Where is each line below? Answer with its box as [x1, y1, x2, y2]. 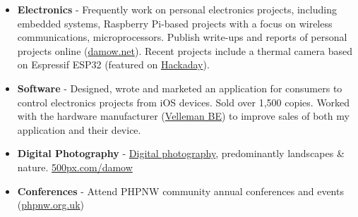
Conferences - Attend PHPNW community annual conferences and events [17, 183, 344, 198]
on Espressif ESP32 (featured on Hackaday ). [17, 57, 210, 72]
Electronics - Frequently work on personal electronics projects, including [17, 2, 338, 16]
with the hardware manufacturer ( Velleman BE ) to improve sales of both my [17, 108, 350, 123]
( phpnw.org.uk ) [17, 197, 85, 212]
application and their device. [17, 122, 141, 137]
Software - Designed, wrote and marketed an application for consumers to [17, 80, 342, 95]
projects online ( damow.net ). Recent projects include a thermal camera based [17, 43, 353, 58]
